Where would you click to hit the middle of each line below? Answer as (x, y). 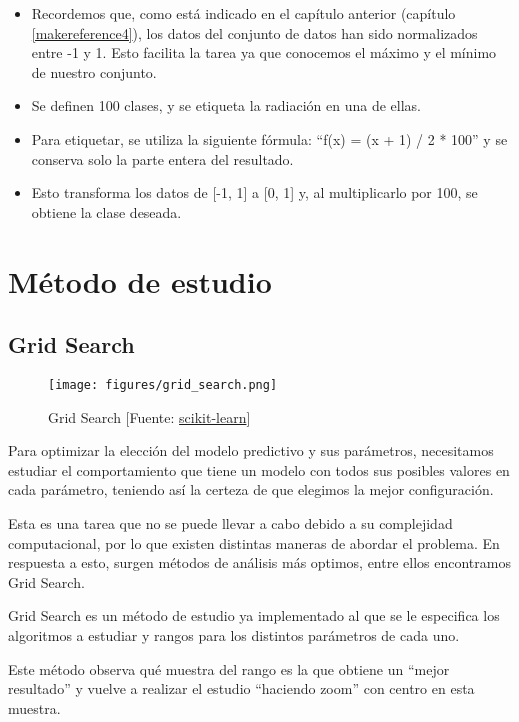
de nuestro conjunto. (94, 71)
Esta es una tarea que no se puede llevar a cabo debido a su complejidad (230, 522)
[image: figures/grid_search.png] (163, 384)
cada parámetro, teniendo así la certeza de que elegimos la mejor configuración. (251, 489)
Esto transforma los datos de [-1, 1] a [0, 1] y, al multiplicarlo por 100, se (254, 192)
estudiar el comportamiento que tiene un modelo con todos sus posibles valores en (259, 469)
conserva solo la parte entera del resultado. (162, 158)
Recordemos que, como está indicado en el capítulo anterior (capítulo (243, 13)
